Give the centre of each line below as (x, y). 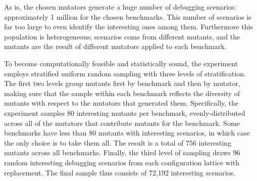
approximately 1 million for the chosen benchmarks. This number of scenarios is (128, 16)
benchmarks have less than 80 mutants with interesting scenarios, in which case (127, 133)
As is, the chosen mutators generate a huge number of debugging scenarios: (120, 7)
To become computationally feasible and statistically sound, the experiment (121, 63)
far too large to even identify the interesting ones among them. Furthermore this (128, 27)
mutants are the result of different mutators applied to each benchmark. (115, 46)
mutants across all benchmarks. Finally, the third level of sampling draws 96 (122, 152)
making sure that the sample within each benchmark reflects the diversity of (122, 93)
